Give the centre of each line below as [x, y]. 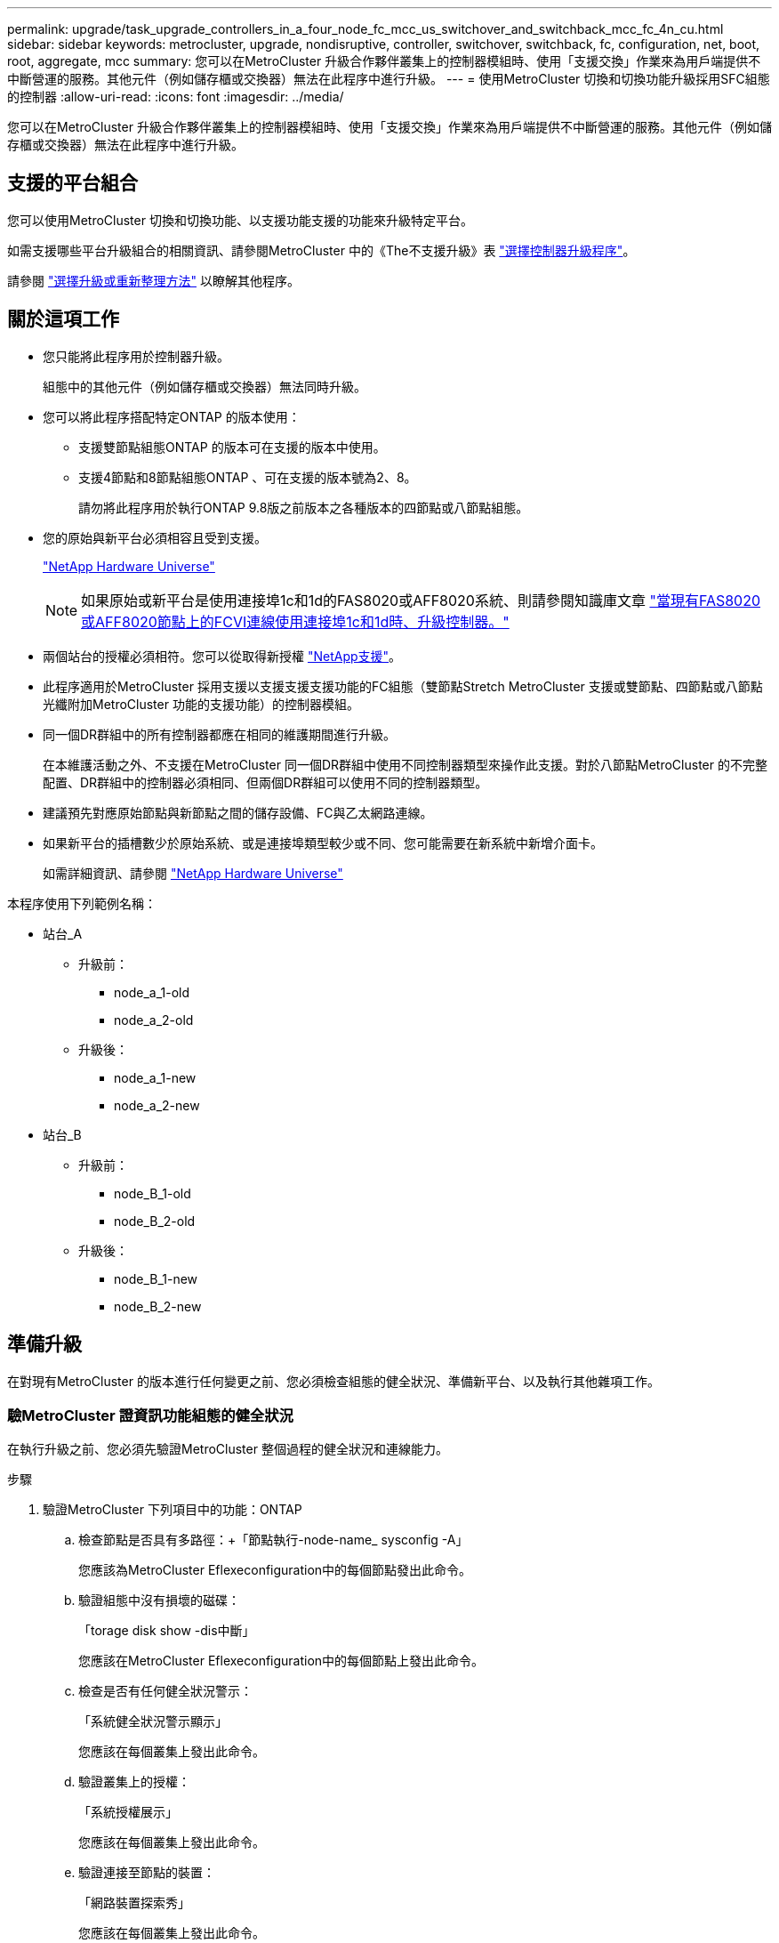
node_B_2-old [155, 1221]
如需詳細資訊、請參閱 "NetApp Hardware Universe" [193, 873]
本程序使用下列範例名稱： [82, 903]
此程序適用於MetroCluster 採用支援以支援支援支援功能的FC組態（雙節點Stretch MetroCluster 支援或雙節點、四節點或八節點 [403, 686]
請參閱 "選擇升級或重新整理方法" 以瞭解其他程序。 [153, 280]
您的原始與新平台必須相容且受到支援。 [155, 537]
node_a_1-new [155, 1077]
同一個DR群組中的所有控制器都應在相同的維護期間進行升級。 [220, 734]
